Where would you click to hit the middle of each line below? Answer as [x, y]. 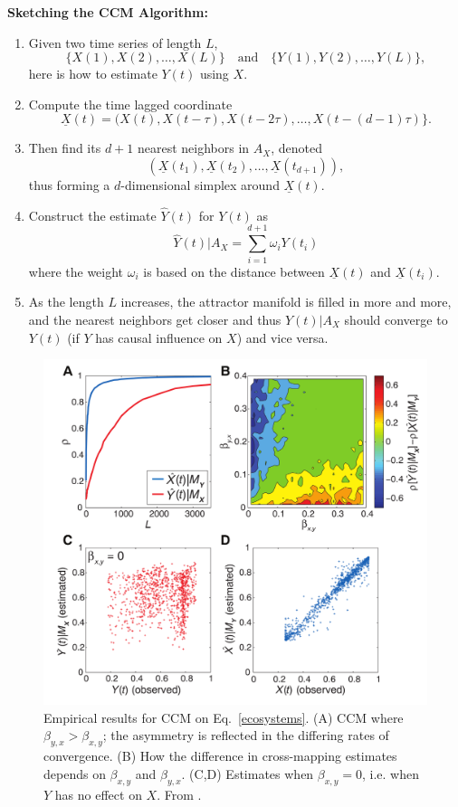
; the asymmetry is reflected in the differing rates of [246, 735]
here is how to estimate [93, 74]
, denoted [296, 148]
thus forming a [69, 184]
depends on [75, 773]
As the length [66, 302]
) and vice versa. [282, 337]
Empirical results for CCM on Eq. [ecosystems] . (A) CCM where [224, 717]
